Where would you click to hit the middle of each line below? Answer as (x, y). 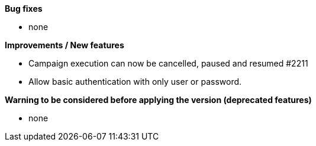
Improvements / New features (65, 45)
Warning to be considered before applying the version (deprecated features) (158, 100)
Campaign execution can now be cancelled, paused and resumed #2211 (168, 63)
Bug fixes (24, 9)
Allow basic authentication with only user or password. (135, 82)
